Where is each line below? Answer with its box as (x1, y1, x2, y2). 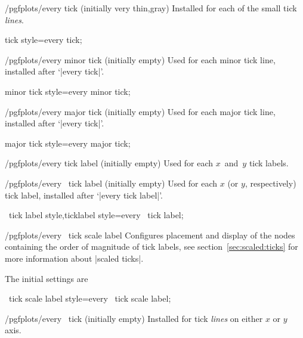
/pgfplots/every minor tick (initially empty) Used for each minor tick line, (5, 53, 276, 66)
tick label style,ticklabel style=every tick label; (8, 209, 184, 221)
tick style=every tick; (5, 33, 82, 46)
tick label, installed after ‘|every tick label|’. (5, 188, 163, 201)
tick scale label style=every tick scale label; (8, 292, 171, 305)
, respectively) (245, 176, 296, 189)
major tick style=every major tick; (5, 137, 131, 149)
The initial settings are (5, 272, 88, 284)
